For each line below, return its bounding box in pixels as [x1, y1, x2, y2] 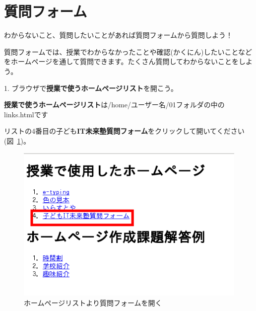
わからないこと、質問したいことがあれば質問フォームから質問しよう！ [4, 30, 233, 40]
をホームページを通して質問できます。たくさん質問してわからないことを [4, 56, 239, 67]
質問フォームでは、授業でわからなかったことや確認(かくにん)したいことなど [4, 46, 253, 57]
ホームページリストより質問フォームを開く [24, 297, 162, 308]
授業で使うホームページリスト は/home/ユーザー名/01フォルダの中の [4, 99, 225, 110]
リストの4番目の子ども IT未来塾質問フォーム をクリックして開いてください [4, 126, 245, 136]
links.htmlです [4, 109, 48, 119]
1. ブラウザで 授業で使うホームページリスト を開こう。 [4, 82, 178, 93]
